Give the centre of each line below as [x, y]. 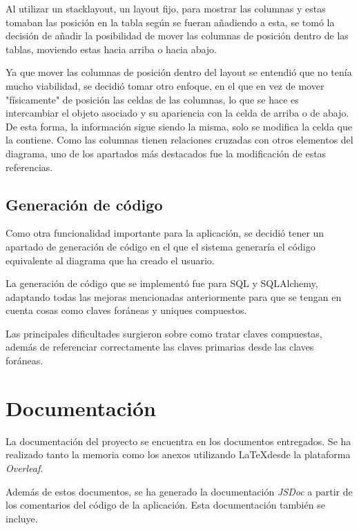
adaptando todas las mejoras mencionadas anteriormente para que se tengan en [174, 296]
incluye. [22, 518]
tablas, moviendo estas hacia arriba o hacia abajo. [111, 49]
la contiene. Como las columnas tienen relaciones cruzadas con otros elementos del [179, 140]
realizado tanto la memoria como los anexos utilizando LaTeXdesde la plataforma [178, 454]
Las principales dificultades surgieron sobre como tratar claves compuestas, [164, 333]
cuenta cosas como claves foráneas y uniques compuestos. [126, 310]
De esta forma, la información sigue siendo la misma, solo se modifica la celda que [179, 126]
